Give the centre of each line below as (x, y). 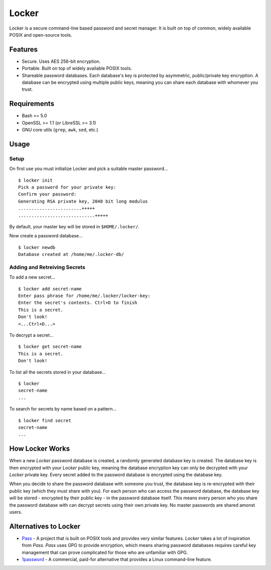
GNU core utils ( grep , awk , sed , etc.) (60, 130)
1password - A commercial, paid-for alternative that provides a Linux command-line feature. (117, 559)
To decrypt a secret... (31, 335)
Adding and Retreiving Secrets (47, 267)
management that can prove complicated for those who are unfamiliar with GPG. (105, 552)
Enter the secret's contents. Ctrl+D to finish (78, 303)
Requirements (32, 104)
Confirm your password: (47, 194)
